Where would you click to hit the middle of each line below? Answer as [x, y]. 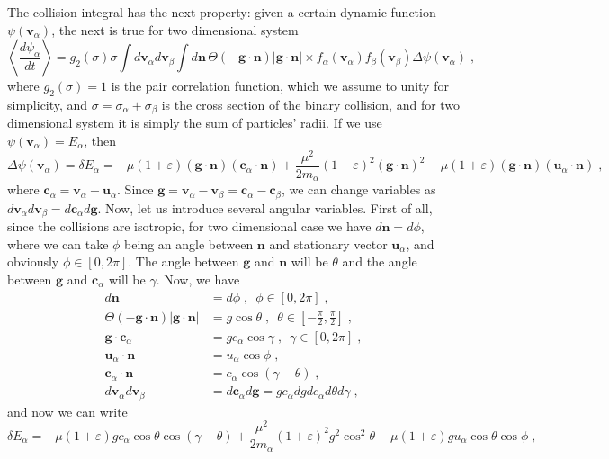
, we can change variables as [358, 189]
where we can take [58, 243]
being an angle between [189, 243]
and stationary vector [328, 243]
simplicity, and [48, 104]
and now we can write [67, 411]
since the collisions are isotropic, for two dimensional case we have [189, 226]
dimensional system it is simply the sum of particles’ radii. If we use [195, 123]
